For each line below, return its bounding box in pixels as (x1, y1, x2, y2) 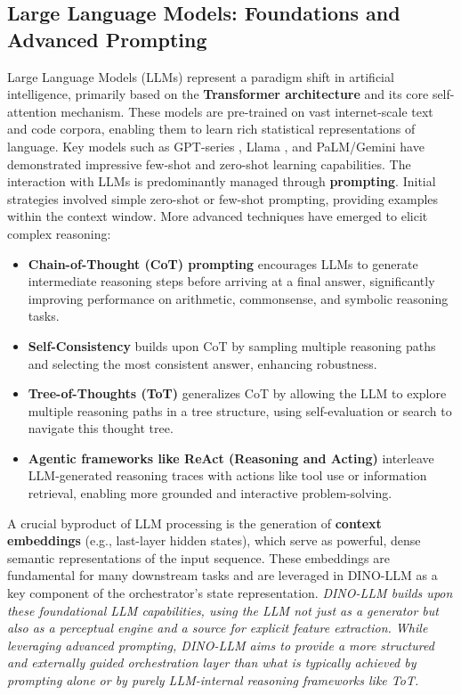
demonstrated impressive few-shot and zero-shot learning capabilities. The (7, 154, 411, 173)
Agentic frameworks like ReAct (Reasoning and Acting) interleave (28, 448, 434, 467)
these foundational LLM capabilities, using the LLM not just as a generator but (7, 601, 439, 619)
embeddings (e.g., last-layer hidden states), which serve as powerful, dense (7, 531, 421, 550)
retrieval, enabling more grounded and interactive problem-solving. (28, 484, 392, 503)
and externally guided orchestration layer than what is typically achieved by (7, 653, 417, 672)
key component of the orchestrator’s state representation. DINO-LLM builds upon (7, 584, 453, 602)
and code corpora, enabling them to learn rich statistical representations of (7, 119, 416, 138)
